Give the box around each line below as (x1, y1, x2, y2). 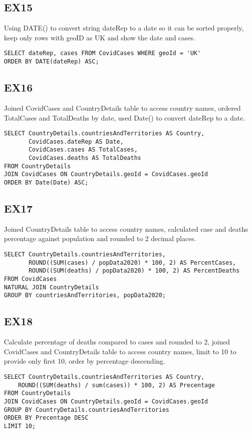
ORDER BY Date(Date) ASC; (4, 179, 88, 186)
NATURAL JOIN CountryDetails (4, 283, 99, 291)
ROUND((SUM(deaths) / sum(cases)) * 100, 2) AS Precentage (18, 381, 215, 389)
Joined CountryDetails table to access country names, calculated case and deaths (4, 223, 248, 234)
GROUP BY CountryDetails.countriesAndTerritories (4, 406, 169, 413)
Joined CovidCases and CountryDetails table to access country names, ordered (4, 102, 241, 113)
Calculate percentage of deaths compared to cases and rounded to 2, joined (4, 337, 230, 347)
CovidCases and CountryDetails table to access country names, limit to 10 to (4, 346, 237, 356)
